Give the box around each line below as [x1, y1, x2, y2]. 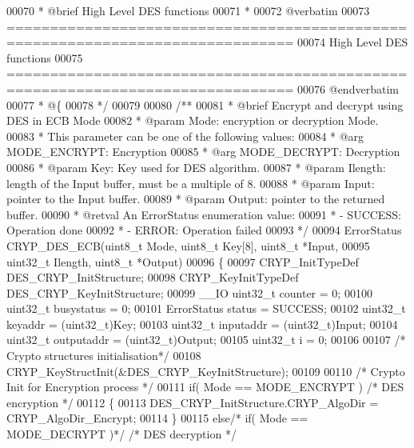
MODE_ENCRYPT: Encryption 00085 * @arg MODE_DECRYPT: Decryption [6, 143, 400, 160]
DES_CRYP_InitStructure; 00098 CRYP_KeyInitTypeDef [6, 269, 299, 286]
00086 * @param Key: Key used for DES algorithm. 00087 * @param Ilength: [6, 158, 386, 175]
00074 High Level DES [297, 34, 408, 50]
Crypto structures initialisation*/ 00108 [6, 347, 201, 364]
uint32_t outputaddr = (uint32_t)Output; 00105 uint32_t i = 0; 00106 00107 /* [6, 331, 406, 348]
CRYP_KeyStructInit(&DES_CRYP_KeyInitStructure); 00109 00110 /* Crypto [6, 362, 405, 379]
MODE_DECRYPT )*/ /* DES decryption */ [6, 426, 237, 442]
